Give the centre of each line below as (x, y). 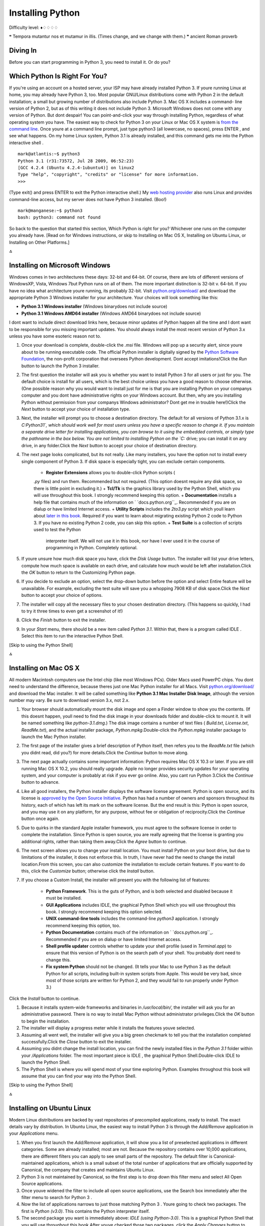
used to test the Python (57, 530)
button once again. (40, 818)
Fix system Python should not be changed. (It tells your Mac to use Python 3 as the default (138, 967)
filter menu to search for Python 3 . (57, 1197)
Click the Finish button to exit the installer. (64, 620)
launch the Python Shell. (46, 1062)
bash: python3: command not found (59, 217)
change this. (58, 960)
